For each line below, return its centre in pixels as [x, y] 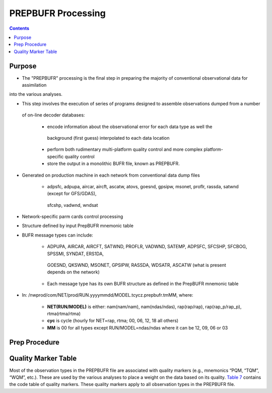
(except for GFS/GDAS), [72, 194]
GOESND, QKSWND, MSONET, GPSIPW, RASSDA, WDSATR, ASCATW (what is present [137, 265]
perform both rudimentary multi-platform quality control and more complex [125, 149]
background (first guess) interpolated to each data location [108, 138]
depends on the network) [74, 272]
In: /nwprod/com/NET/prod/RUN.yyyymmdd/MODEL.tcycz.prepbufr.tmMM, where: [108, 295]
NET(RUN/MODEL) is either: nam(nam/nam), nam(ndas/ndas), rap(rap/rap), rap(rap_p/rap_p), [144, 306]
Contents [19, 28]
